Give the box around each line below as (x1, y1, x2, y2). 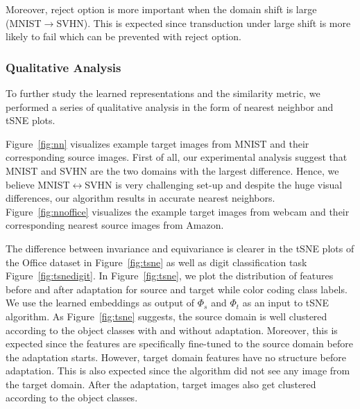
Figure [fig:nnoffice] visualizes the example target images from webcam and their (6, 204, 350, 218)
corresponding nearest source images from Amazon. (6, 218, 224, 232)
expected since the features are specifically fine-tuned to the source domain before (6, 336, 353, 351)
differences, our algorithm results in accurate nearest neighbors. (6, 191, 275, 205)
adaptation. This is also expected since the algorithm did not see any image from (6, 363, 350, 378)
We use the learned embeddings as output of (6, 295, 195, 310)
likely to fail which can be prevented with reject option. (6, 29, 241, 44)
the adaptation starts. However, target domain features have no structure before (6, 349, 346, 364)
